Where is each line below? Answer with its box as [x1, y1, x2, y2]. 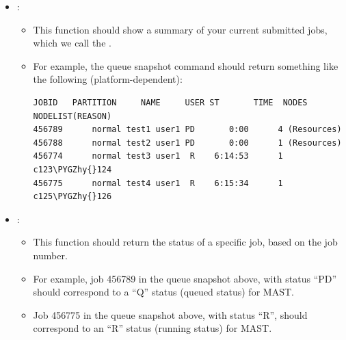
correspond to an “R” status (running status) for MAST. [33, 321, 272, 335]
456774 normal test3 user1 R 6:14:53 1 [33, 151, 283, 161]
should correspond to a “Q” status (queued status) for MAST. [33, 285, 294, 299]
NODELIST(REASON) [33, 111, 112, 121]
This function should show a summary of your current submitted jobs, [33, 22, 328, 36]
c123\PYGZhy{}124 [33, 164, 112, 174]
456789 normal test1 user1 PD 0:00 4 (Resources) [33, 125, 342, 135]
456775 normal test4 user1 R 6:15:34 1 [33, 178, 283, 188]
